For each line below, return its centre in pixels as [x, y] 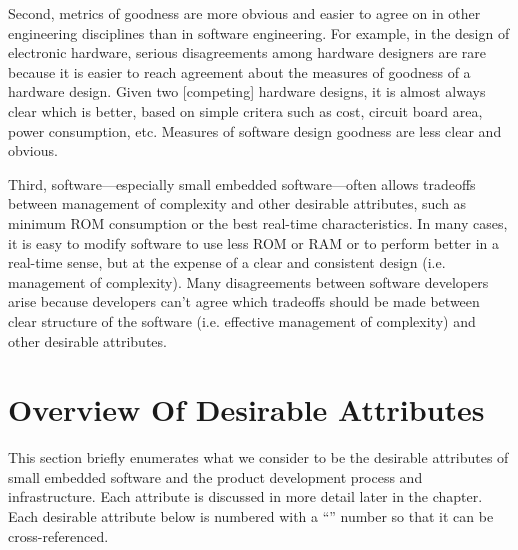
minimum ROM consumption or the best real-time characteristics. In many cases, [258, 222]
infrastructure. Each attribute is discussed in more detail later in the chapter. [245, 496]
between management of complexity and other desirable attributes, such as [237, 203]
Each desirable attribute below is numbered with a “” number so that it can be [251, 516]
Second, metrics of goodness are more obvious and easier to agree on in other [244, 13]
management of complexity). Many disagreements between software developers [248, 281]
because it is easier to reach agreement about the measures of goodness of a [239, 71]
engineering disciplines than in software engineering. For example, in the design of [259, 32]
